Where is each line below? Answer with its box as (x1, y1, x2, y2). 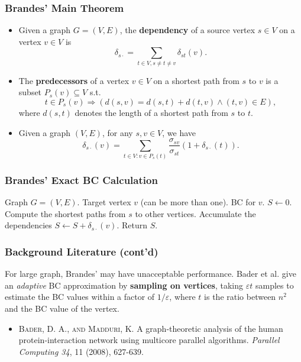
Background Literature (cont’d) (5, 244, 158, 258)
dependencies (5, 219, 52, 231)
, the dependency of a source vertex (119, 24, 255, 36)
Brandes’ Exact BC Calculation (5, 172, 158, 187)
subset (18, 86, 42, 98)
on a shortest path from (153, 74, 239, 86)
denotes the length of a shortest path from (75, 106, 228, 118)
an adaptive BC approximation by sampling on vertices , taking (5, 279, 244, 291)
